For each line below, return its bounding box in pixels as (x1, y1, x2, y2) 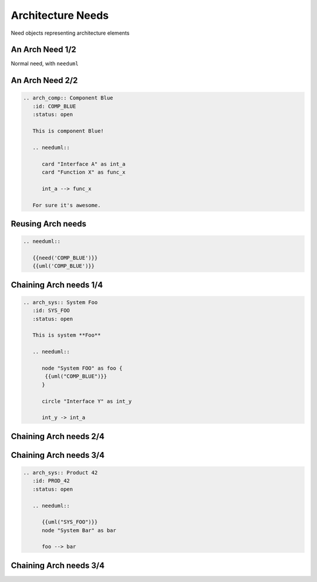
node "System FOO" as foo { (42, 365, 123, 372)
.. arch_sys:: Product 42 (23, 469, 98, 476)
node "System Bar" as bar (42, 527, 117, 534)
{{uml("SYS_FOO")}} (42, 518, 98, 526)
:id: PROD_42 (32, 477, 70, 484)
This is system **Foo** (32, 332, 101, 338)
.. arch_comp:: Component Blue (23, 95, 114, 101)
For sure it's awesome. (32, 202, 101, 208)
